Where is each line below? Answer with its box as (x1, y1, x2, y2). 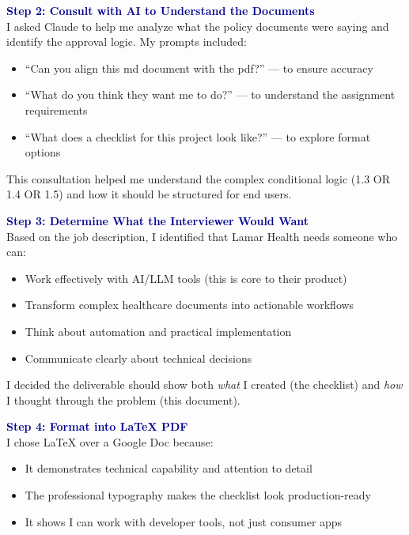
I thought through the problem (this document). (6, 391, 240, 408)
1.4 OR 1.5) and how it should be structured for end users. (6, 186, 292, 202)
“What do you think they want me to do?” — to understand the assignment (25, 86, 396, 103)
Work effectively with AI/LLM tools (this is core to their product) (25, 269, 347, 286)
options (25, 144, 61, 160)
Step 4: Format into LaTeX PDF (6, 418, 188, 435)
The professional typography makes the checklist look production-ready (25, 487, 372, 503)
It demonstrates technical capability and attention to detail (25, 460, 312, 477)
